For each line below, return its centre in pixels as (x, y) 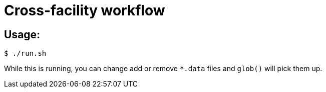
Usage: (22, 34)
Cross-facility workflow (85, 10)
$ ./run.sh (25, 53)
